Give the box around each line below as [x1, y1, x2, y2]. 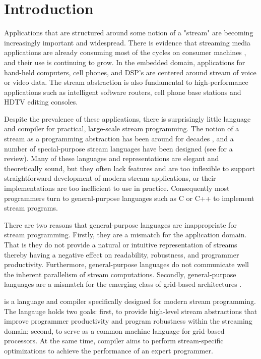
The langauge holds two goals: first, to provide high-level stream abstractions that [4, 305, 257, 316]
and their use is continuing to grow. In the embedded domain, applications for [4, 57, 245, 67]
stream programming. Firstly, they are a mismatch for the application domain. [4, 229, 247, 240]
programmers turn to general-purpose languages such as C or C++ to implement [4, 192, 254, 203]
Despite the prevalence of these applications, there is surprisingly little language [4, 113, 251, 124]
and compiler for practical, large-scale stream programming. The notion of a [4, 123, 239, 134]
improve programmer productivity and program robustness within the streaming [4, 316, 252, 326]
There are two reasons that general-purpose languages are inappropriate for [4, 219, 237, 230]
